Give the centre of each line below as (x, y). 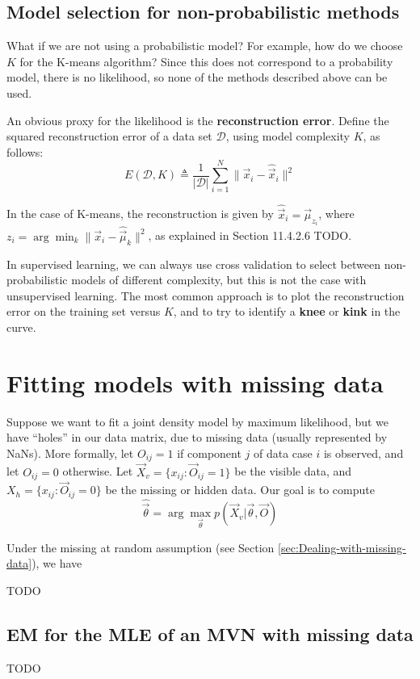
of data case (283, 453)
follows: (25, 151)
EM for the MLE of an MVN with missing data (210, 634)
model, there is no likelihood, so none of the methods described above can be (197, 77)
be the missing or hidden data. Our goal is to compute (240, 490)
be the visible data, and (293, 471)
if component (209, 453)
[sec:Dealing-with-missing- (342, 547)
